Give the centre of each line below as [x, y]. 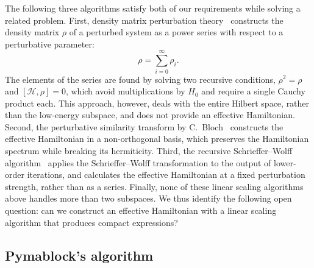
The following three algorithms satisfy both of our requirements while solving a [153, 8]
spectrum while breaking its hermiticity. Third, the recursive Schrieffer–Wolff [149, 151]
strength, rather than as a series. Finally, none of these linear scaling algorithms [154, 186]
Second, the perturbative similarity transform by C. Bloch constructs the [144, 126]
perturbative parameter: [50, 44]
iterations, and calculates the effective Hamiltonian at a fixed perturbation [166, 175]
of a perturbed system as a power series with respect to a [176, 32]
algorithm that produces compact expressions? [91, 222]
